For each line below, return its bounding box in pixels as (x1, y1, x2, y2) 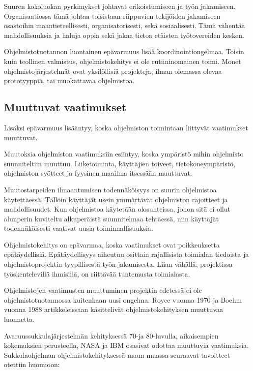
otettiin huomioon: (4, 359, 60, 370)
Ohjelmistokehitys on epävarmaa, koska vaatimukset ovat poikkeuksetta (4, 239, 220, 249)
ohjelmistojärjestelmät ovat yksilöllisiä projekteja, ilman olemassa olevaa (4, 65, 222, 76)
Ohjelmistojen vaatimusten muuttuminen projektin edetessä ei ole (4, 285, 202, 295)
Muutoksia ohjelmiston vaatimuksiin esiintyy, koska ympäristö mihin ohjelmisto (4, 149, 244, 159)
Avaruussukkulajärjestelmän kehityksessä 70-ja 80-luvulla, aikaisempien (4, 330, 219, 340)
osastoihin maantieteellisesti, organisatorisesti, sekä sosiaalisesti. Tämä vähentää (4, 20, 245, 31)
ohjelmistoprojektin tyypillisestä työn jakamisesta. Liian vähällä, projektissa (4, 259, 233, 269)
